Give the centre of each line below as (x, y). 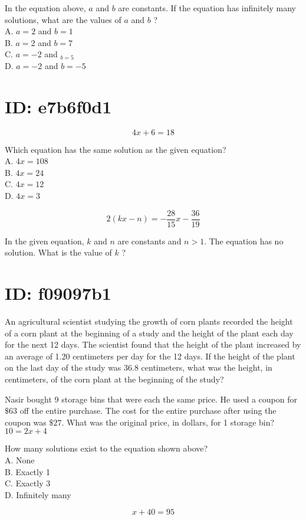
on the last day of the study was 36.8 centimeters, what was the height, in (139, 367)
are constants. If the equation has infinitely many (207, 8)
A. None (20, 460)
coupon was (26, 422)
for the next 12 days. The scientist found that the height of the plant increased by (153, 344)
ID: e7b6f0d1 (58, 106)
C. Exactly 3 (28, 483)
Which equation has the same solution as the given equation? (116, 149)
